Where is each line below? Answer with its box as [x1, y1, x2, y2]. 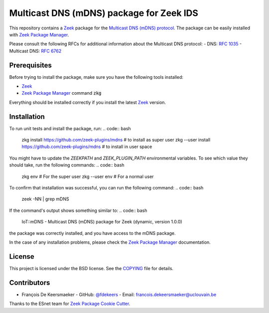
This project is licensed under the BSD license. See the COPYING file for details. [9, 265, 174, 271]
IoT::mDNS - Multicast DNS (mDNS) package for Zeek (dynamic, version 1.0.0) [21, 219, 182, 225]
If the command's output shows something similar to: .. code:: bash [9, 207, 147, 213]
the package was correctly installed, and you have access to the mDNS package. [9, 230, 176, 236]
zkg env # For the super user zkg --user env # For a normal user [21, 173, 154, 179]
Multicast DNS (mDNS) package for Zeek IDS [9, 7, 199, 18]
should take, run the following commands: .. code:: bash [9, 162, 125, 168]
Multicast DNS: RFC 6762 [9, 48, 62, 54]
